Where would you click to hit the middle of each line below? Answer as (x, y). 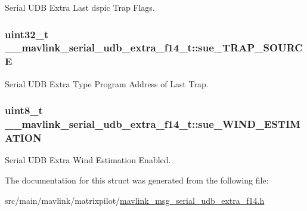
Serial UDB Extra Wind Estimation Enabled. (88, 160)
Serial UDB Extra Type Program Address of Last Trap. (107, 83)
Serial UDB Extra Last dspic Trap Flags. (80, 7)
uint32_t (27, 34)
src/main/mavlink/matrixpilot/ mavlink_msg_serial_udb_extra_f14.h (135, 200)
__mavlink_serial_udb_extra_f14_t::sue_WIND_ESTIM (153, 124)
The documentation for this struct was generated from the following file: (137, 180)
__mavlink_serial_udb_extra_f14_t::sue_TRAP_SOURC (154, 48)
